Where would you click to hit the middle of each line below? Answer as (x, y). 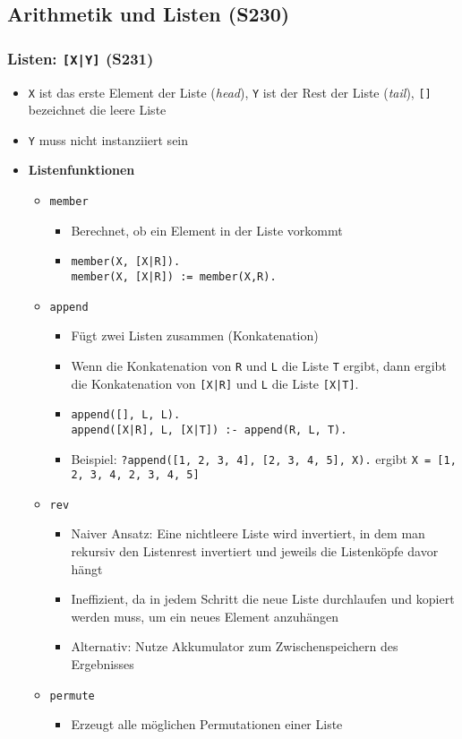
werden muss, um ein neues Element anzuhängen (205, 616)
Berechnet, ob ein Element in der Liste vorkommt (207, 230)
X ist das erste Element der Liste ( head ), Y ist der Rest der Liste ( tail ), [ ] (230, 92)
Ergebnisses (103, 664)
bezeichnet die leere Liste (97, 110)
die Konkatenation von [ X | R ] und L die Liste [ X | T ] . (215, 383)
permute (72, 696)
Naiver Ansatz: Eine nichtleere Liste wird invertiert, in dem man (248, 533)
